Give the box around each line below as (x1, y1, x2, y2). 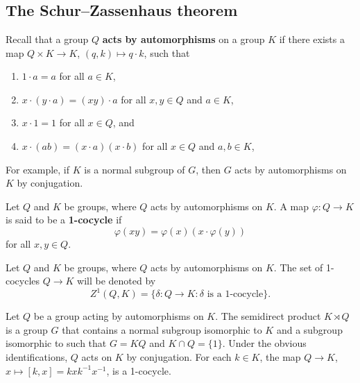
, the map (259, 350, 301, 364)
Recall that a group (6, 32, 89, 46)
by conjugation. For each (126, 350, 232, 364)
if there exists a (279, 32, 345, 46)
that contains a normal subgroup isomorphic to (62, 322, 262, 337)
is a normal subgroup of (84, 162, 185, 176)
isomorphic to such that (6, 336, 107, 350)
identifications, (6, 350, 68, 364)
